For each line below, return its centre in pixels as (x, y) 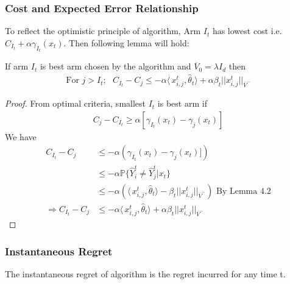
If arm (17, 66)
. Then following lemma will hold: (126, 42)
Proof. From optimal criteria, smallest (76, 103)
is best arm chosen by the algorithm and (115, 66)
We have (21, 136)
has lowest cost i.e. (247, 31)
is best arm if (182, 103)
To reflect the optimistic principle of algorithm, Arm (103, 31)
